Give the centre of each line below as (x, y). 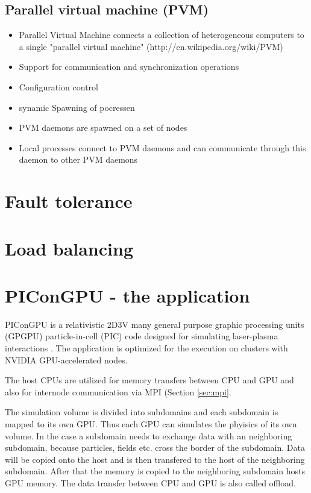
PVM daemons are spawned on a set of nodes (103, 127)
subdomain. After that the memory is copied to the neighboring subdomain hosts (155, 471)
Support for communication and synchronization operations (129, 67)
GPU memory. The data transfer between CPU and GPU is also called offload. (150, 482)
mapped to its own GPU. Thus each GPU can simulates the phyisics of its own (151, 423)
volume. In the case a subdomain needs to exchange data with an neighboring (149, 435)
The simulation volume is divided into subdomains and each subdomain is (142, 412)
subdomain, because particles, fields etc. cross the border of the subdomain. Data (155, 447)
